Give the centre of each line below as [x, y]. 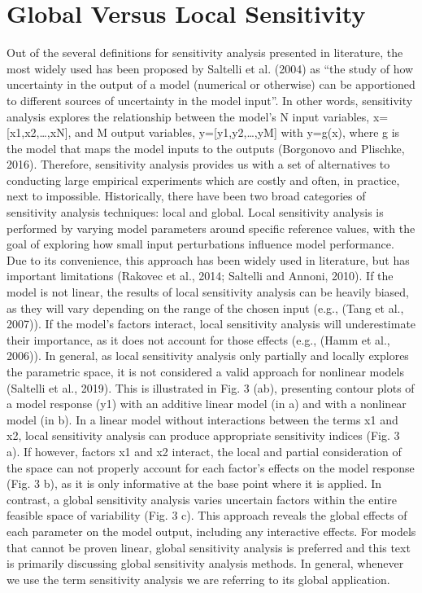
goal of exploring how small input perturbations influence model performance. [200, 244]
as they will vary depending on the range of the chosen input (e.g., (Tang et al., [205, 307]
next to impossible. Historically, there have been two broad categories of [186, 196]
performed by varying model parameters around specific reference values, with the [211, 228]
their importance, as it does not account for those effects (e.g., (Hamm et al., [198, 339]
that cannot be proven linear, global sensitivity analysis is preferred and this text [209, 547]
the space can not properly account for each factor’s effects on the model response [211, 467]
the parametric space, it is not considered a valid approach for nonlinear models [205, 371]
